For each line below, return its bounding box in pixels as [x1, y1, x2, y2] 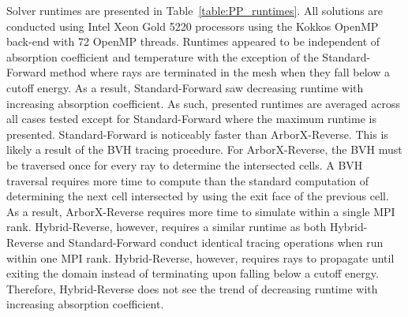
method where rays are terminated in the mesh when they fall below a [50, 64, 390, 80]
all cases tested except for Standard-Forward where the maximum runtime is [6, 110, 376, 127]
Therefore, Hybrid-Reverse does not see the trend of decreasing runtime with [6, 280, 378, 296]
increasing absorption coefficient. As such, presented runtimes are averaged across [6, 95, 400, 111]
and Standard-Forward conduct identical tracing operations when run [47, 233, 384, 250]
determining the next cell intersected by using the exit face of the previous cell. [6, 188, 389, 204]
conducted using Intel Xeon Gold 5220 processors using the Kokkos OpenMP [6, 17, 379, 34]
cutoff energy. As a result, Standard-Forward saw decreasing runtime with [6, 79, 364, 95]
